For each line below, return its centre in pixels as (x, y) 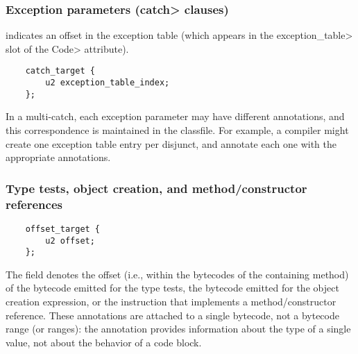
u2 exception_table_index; (108, 83)
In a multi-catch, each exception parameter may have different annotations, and (175, 116)
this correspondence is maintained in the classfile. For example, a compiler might (177, 129)
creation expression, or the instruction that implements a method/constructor (171, 302)
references (34, 204)
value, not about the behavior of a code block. (104, 342)
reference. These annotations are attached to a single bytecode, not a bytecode (172, 315)
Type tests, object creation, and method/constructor (156, 188)
